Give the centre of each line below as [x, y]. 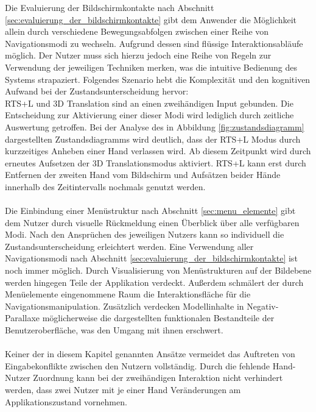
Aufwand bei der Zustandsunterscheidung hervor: [97, 91]
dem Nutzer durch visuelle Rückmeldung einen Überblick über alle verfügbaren [152, 222]
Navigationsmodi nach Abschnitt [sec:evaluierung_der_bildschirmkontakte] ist [151, 258]
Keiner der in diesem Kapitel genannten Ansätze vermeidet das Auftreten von [150, 354]
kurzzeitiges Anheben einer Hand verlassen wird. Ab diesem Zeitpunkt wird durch [158, 151]
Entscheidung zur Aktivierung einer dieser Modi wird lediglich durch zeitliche [149, 115]
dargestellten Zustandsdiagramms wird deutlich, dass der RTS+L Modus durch [153, 139]
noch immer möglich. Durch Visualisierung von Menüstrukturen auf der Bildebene [158, 270]
